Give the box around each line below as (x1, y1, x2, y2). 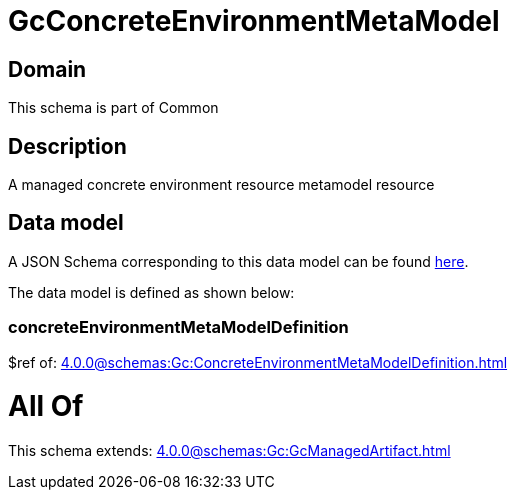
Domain (8, 56, 87, 82)
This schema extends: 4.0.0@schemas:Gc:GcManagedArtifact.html (8, 442, 451, 460)
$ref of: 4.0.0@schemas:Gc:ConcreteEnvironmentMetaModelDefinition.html (8, 353, 508, 371)
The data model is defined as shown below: (8, 283, 295, 301)
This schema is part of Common (8, 99, 219, 117)
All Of (8, 389, 84, 424)
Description (8, 133, 127, 159)
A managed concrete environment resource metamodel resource (8, 176, 435, 194)
